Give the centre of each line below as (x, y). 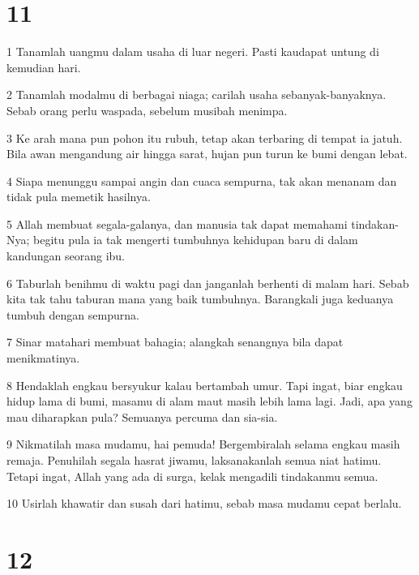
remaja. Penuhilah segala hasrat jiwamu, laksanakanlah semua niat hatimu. (194, 460)
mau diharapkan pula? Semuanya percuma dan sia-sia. (142, 416)
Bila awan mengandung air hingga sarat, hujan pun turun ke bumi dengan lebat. (207, 154)
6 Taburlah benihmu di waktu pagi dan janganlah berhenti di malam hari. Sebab (208, 283)
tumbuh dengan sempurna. (73, 314)
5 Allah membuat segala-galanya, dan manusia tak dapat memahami (177, 223)
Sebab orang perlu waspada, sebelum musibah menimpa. (147, 110)
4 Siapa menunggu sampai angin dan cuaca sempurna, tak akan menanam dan (202, 180)
